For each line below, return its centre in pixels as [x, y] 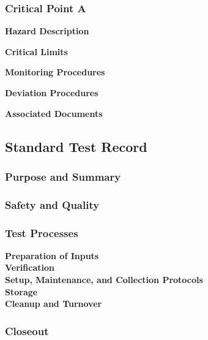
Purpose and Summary [63, 176]
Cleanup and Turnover [54, 304]
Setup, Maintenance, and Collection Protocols [104, 280]
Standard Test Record [76, 146]
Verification [30, 267]
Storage [21, 291]
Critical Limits [36, 51]
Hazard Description [47, 31]
